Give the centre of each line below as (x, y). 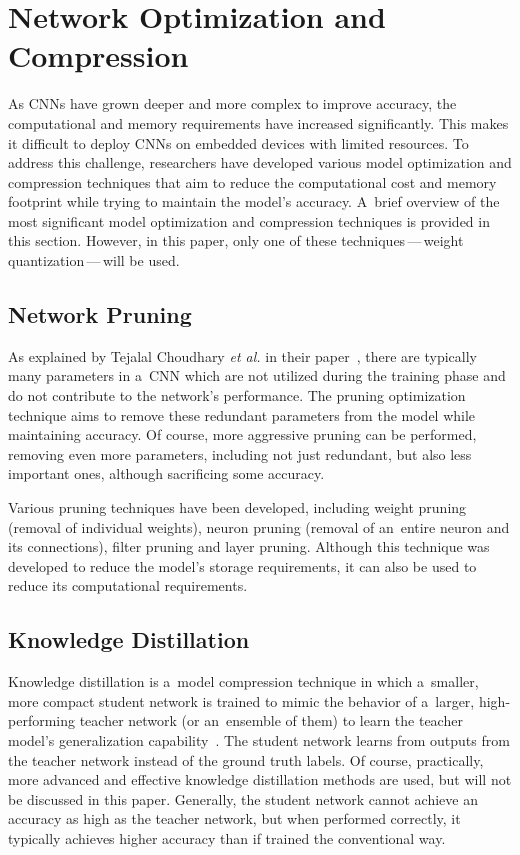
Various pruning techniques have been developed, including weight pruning (237, 507)
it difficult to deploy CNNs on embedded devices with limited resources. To (238, 142)
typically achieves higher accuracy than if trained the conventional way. (227, 837)
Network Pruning (100, 314)
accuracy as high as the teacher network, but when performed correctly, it (234, 818)
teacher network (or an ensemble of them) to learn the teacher (271, 720)
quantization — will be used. (94, 260)
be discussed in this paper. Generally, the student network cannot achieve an (243, 798)
